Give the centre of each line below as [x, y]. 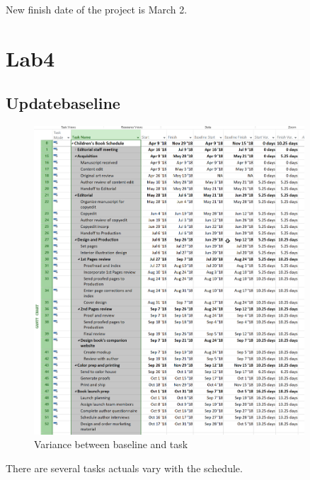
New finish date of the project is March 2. [97, 9]
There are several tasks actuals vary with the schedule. [124, 468]
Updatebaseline [63, 103]
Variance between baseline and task [111, 444]
